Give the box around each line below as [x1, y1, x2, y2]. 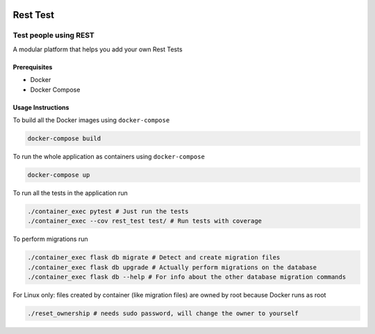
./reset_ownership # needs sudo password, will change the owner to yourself [27, 309, 299, 317]
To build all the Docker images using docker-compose [12, 115, 170, 124]
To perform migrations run [12, 235, 88, 243]
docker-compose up [27, 171, 90, 178]
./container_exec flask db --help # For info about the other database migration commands [27, 273, 347, 281]
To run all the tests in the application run [12, 188, 128, 197]
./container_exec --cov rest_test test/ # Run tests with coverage [27, 217, 262, 225]
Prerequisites [12, 62, 53, 71]
